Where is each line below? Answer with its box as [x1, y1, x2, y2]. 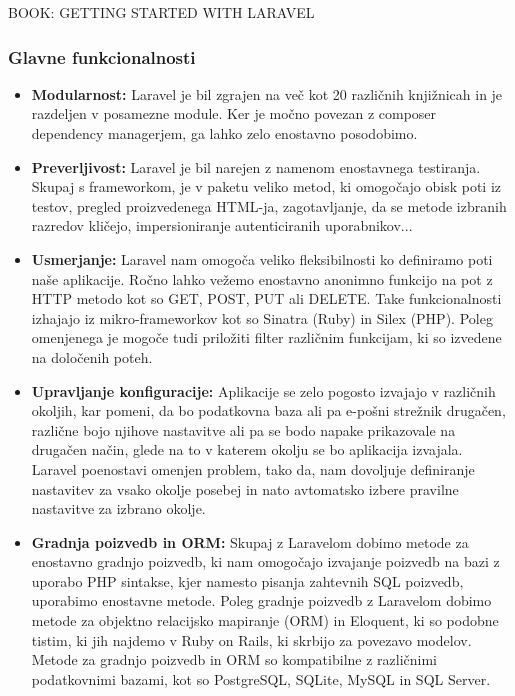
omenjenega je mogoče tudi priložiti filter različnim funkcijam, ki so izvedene [31, 327, 502, 348]
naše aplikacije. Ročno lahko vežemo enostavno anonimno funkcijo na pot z [31, 268, 493, 289]
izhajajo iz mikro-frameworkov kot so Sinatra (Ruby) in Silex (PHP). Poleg [31, 307, 493, 328]
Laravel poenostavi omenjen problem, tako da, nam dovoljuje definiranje [31, 458, 475, 479]
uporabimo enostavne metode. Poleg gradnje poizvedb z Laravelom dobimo [31, 590, 492, 611]
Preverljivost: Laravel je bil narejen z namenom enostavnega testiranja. [31, 156, 481, 177]
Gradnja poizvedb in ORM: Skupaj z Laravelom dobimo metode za [31, 531, 469, 552]
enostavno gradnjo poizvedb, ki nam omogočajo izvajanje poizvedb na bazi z [31, 551, 500, 572]
